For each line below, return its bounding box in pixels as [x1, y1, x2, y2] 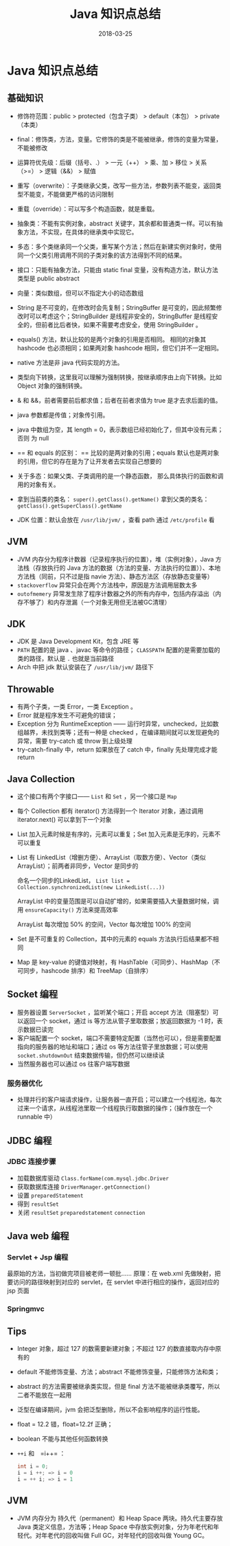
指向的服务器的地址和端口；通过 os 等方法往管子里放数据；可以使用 [16, 1042, 208, 1051]
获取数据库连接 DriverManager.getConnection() [16, 1183, 151, 1191]
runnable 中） [16, 1112, 56, 1121]
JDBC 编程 [7, 1134, 52, 1146]
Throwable [7, 683, 55, 695]
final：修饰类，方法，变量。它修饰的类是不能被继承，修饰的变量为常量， [16, 135, 222, 143]
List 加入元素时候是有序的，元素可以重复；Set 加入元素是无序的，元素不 [16, 830, 221, 838]
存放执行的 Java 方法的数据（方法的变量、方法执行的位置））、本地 [35, 563, 221, 572]
